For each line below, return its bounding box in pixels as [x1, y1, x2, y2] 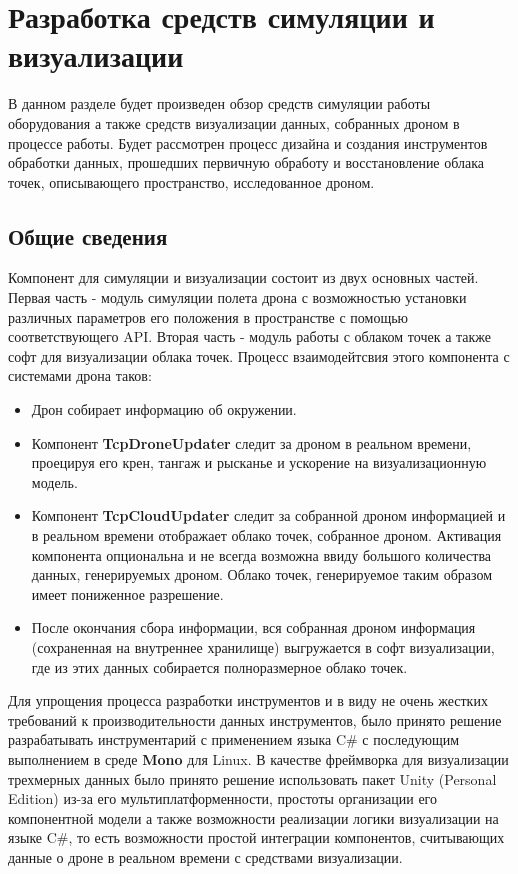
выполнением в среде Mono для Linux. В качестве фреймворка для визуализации [8, 748, 509, 769]
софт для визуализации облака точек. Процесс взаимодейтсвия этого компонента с [8, 345, 510, 366]
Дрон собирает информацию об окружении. [31, 399, 297, 420]
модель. [31, 471, 78, 492]
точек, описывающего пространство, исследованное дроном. [8, 171, 375, 192]
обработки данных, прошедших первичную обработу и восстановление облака [8, 152, 485, 173]
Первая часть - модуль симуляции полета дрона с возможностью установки [8, 287, 467, 308]
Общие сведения [8, 220, 168, 251]
